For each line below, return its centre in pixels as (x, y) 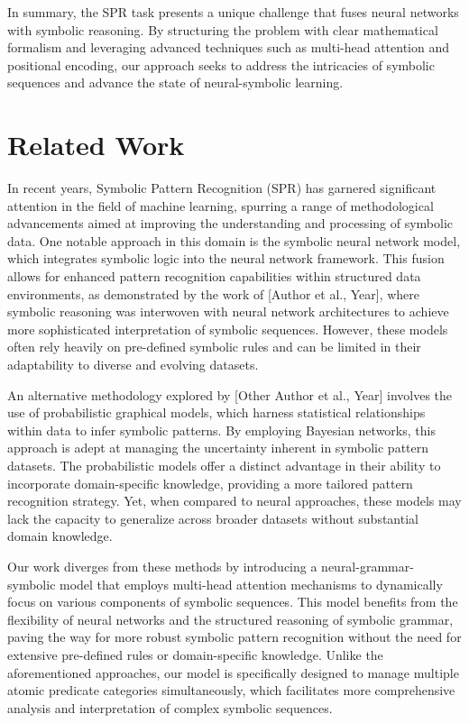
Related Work (96, 145)
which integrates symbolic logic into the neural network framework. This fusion (226, 258)
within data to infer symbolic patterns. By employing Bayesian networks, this (221, 430)
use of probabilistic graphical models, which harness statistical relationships (216, 412)
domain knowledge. (60, 536)
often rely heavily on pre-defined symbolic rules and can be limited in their (214, 347)
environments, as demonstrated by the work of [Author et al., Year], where (214, 293)
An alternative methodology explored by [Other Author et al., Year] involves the (230, 394)
